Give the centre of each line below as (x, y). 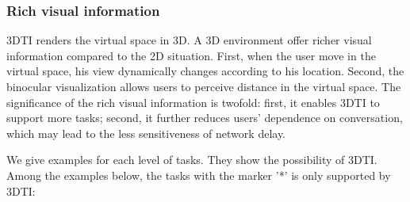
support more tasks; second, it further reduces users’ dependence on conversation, (205, 118)
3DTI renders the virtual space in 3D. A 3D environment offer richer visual (189, 40)
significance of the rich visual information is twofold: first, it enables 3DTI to (193, 102)
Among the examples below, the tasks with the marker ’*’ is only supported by (199, 175)
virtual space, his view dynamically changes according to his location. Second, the (205, 71)
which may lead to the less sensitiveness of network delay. (146, 133)
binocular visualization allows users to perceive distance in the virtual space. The (204, 86)
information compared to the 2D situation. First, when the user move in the (191, 55)
